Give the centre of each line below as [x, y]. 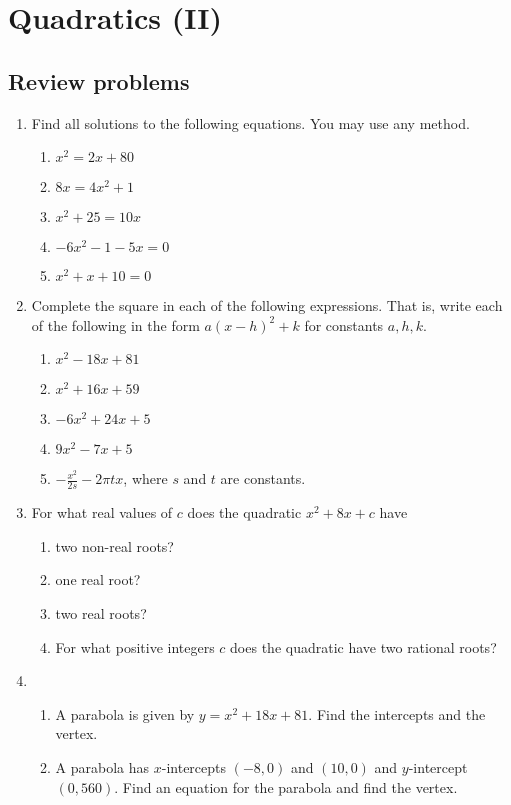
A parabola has [102, 766]
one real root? [98, 579]
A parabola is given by [125, 713]
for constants [344, 324]
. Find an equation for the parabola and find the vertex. [286, 786]
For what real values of [102, 512]
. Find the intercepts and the [397, 713]
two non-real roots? [114, 545]
